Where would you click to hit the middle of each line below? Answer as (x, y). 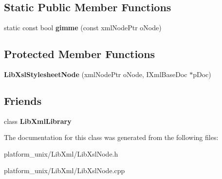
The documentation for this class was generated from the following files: (111, 137)
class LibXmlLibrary (38, 121)
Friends (23, 100)
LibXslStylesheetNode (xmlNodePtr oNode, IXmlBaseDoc (96, 74)
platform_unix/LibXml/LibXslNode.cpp (65, 170)
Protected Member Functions (80, 54)
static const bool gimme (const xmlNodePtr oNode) (83, 28)
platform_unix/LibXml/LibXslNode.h (61, 153)
